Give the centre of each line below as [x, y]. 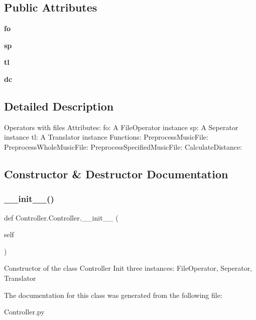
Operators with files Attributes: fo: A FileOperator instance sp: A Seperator [121, 127]
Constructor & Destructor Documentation [116, 174]
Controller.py [24, 312]
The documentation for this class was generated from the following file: [113, 295]
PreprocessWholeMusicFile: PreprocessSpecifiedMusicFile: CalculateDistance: [123, 146]
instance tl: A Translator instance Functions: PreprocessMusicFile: [106, 137]
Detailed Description [59, 106]
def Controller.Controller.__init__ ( [61, 217]
